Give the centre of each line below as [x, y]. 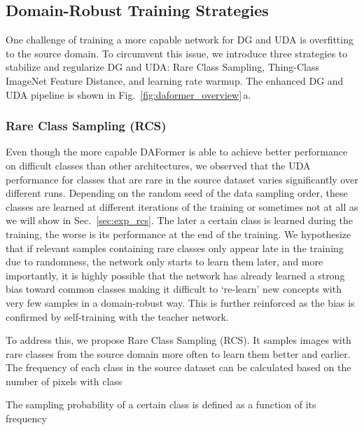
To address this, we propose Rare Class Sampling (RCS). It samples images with [178, 340]
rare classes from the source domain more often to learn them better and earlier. [178, 353]
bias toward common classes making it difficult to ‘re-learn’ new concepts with [174, 289]
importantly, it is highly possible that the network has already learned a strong [175, 275]
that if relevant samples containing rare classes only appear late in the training [175, 248]
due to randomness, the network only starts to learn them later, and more [164, 262]
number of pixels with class [64, 381]
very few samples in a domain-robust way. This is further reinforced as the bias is [180, 302]
